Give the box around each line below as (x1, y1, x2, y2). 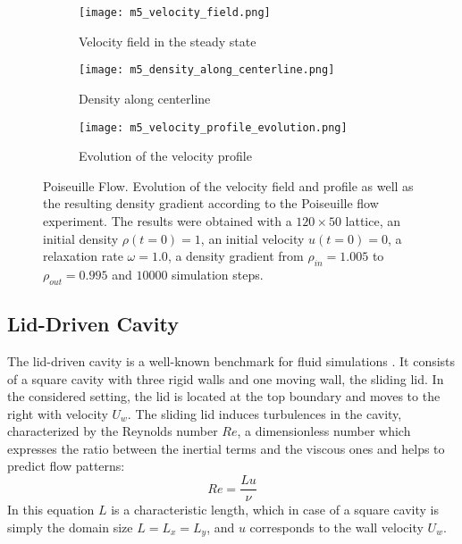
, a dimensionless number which (237, 422, 411, 440)
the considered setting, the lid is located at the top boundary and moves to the (7, 387, 441, 406)
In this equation (7, 500, 95, 519)
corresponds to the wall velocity (249, 517, 424, 536)
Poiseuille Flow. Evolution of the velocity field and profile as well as (43, 176, 414, 195)
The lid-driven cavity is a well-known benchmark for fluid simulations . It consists (7, 351, 456, 370)
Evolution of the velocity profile (79, 146, 252, 165)
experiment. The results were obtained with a (43, 211, 292, 230)
